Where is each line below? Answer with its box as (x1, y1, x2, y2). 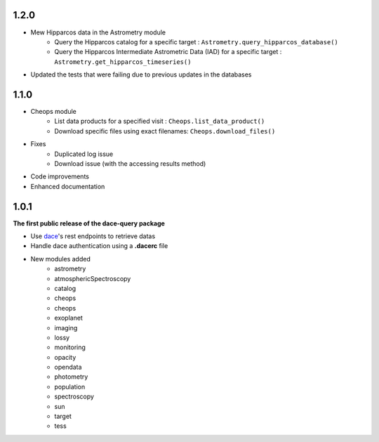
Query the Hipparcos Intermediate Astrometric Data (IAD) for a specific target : (54, 48, 282, 56)
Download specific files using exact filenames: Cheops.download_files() (54, 126, 276, 135)
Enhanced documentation (30, 182, 105, 190)
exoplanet (54, 313, 84, 323)
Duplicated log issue (54, 150, 114, 158)
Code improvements (30, 172, 89, 181)
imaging (54, 323, 78, 332)
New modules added (30, 254, 91, 263)
